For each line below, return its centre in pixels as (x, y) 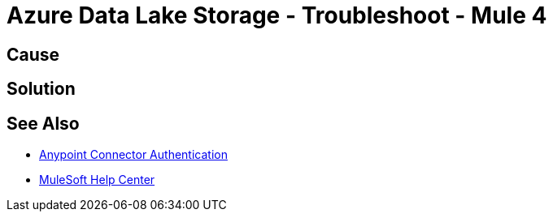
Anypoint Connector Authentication (133, 155)
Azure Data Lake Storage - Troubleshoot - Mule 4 (277, 15)
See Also (43, 123)
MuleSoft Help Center (97, 180)
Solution (41, 89)
